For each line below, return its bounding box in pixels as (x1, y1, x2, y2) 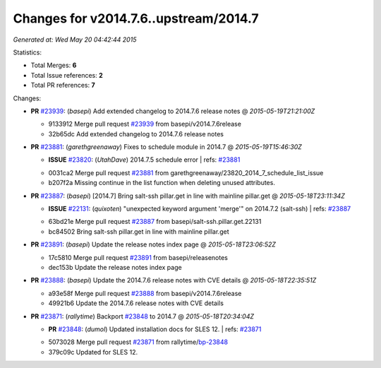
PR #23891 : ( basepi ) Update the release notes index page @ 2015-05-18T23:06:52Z (30, 240, 277, 249)
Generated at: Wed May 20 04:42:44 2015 (13, 35, 137, 44)
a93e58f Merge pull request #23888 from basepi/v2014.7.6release (48, 289, 242, 297)
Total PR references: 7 (30, 81, 95, 90)
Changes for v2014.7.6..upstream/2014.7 (13, 11, 259, 26)
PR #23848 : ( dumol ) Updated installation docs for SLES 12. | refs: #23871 (48, 325, 262, 333)
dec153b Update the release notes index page (48, 263, 183, 271)
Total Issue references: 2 (30, 71, 104, 79)
